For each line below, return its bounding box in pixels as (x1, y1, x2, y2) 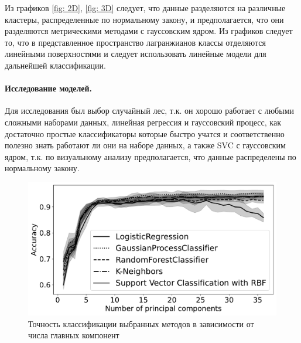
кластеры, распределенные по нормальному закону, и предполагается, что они (5, 13, 284, 25)
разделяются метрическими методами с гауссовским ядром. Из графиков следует (5, 25, 293, 37)
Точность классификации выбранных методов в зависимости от (28, 317, 254, 330)
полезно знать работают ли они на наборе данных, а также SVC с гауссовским (5, 139, 286, 151)
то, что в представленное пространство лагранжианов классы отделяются (5, 36, 266, 48)
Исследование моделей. (5, 82, 93, 94)
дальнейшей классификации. (5, 59, 106, 71)
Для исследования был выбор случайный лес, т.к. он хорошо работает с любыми (5, 104, 294, 117)
